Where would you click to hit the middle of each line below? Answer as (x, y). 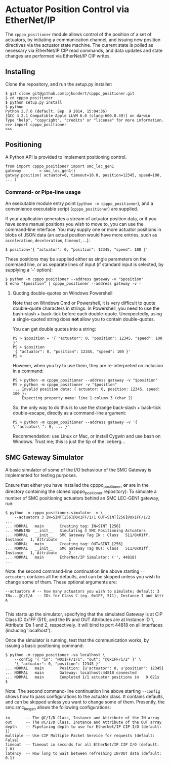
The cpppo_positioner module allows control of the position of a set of (78, 34)
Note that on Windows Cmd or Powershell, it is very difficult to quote (84, 303)
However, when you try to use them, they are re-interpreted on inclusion (88, 365)
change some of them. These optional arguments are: (61, 582)
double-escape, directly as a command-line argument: (69, 413)
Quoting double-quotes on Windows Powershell (62, 293)
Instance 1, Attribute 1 (38, 540)
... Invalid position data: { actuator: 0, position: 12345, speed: (86, 389)
